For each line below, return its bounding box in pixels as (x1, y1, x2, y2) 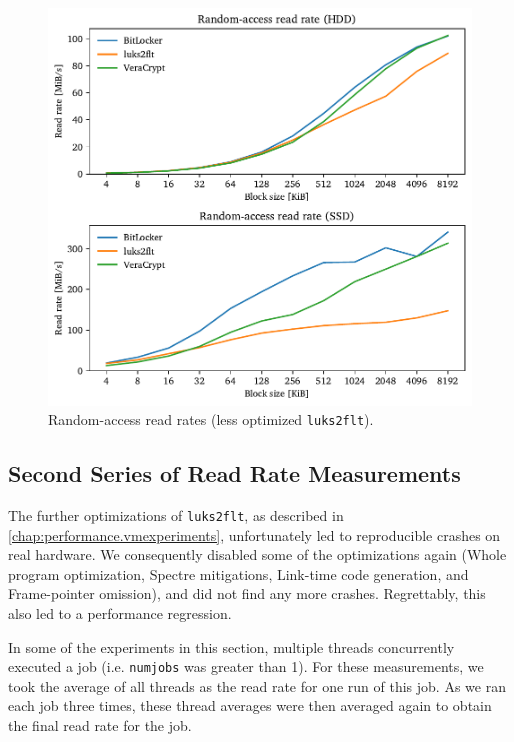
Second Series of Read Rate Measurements (8, 458, 461, 489)
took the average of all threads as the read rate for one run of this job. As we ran (8, 675, 506, 696)
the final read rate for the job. (8, 715, 192, 736)
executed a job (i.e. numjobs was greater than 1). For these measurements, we (8, 656, 484, 677)
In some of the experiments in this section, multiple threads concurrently (8, 636, 455, 657)
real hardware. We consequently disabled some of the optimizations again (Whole (8, 544, 507, 565)
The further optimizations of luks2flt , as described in (8, 505, 344, 525)
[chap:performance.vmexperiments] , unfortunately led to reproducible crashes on (8, 524, 501, 545)
